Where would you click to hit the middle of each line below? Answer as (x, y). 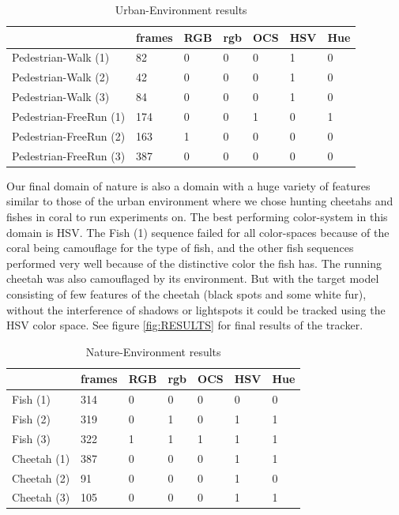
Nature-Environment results (153, 351)
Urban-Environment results (181, 9)
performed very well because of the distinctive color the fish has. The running (194, 263)
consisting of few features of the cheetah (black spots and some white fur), (186, 293)
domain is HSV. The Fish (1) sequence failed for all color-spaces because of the (198, 232)
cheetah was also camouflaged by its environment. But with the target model (193, 278)
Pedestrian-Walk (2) (61, 77)
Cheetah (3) (41, 497)
